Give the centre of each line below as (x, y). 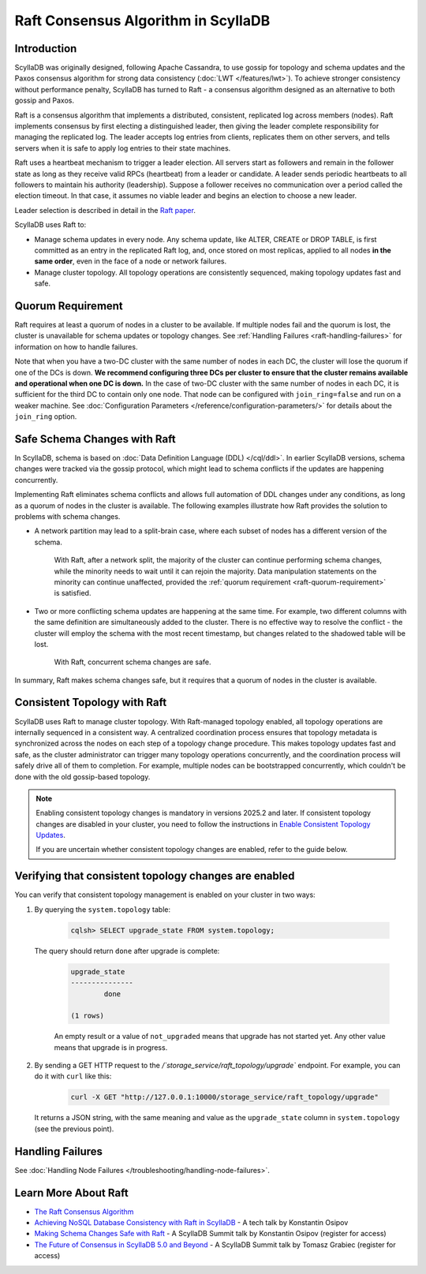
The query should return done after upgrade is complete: (127, 951)
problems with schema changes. (67, 516)
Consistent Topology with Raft (91, 702)
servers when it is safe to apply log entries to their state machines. (123, 148)
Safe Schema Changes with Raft (95, 439)
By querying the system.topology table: (103, 909)
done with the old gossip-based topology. (82, 776)
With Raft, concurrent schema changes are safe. (133, 662)
